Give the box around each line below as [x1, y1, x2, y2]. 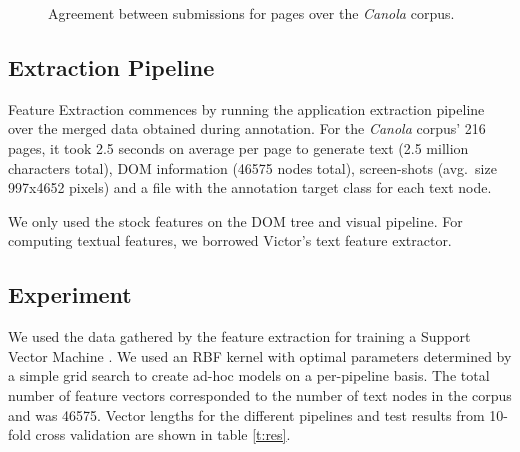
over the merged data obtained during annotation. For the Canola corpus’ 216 [8, 118, 486, 139]
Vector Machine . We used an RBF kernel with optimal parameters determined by [8, 345, 512, 366]
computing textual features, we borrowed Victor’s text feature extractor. [8, 230, 452, 251]
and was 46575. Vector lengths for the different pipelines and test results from [8, 404, 485, 425]
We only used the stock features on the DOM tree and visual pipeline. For [8, 210, 463, 231]
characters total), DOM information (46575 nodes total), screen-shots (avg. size [8, 157, 497, 178]
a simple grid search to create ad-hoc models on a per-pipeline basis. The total [8, 365, 490, 386]
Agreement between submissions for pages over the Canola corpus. [48, 3, 455, 23]
